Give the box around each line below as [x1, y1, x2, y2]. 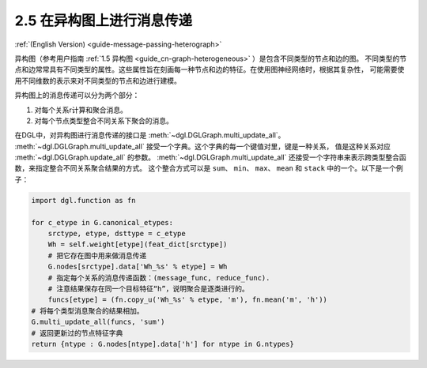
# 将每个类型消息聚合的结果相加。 [31, 306, 144, 315]
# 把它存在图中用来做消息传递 [47, 251, 147, 260]
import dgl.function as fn [31, 196, 136, 205]
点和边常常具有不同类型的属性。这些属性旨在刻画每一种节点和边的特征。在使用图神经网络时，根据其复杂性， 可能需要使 [14, 65, 405, 74]
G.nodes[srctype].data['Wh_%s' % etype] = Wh [47, 262, 228, 272]
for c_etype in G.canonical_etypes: [31, 218, 174, 227]
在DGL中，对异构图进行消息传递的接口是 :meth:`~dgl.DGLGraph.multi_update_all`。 [14, 130, 285, 140]
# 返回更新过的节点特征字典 [31, 329, 123, 337]
